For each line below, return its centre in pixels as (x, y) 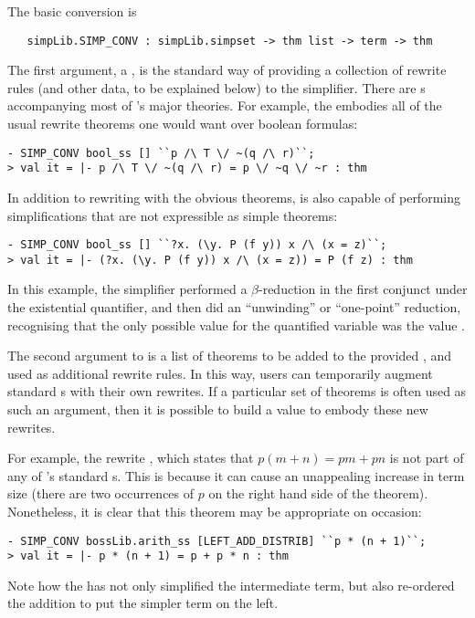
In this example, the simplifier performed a (127, 289)
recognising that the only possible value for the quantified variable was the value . (236, 325)
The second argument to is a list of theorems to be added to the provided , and (230, 356)
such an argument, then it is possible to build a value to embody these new (218, 409)
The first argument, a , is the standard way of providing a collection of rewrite (227, 70)
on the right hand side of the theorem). (318, 493)
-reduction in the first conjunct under (363, 289)
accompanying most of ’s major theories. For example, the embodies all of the (225, 105)
